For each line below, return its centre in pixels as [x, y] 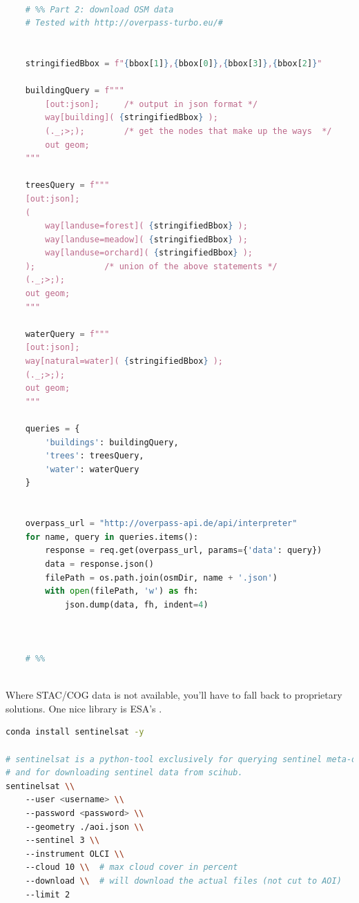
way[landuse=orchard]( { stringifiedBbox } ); [149, 253]
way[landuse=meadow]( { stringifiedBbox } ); [146, 239]
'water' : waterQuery [92, 469]
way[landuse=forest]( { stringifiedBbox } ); [146, 226]
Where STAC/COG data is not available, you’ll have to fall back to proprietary [174, 695]
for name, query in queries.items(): [112, 537]
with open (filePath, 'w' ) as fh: [122, 591]
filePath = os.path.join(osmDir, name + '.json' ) [161, 577]
